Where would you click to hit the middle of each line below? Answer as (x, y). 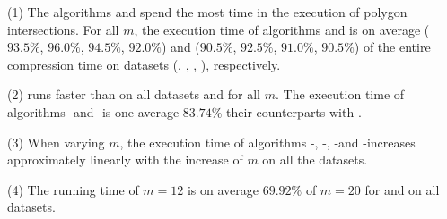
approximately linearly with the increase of (125, 160)
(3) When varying (56, 142)
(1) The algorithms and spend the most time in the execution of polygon (207, 12)
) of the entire (392, 47)
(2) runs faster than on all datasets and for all (134, 94)
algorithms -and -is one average (93, 111)
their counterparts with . (294, 111)
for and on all (402, 189)
